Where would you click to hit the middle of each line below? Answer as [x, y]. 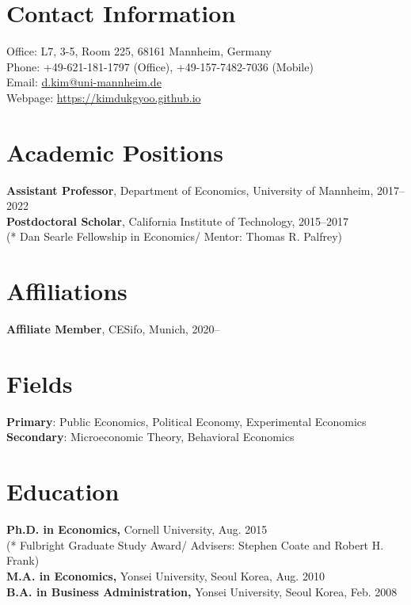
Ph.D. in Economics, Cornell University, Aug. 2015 [137, 529]
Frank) [23, 560]
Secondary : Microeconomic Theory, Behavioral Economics [150, 437]
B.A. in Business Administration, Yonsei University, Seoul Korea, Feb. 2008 [202, 591]
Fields [40, 383]
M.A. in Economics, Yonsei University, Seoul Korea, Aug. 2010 [166, 575]
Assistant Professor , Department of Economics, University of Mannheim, [190, 190]
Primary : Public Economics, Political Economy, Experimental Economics [186, 421]
